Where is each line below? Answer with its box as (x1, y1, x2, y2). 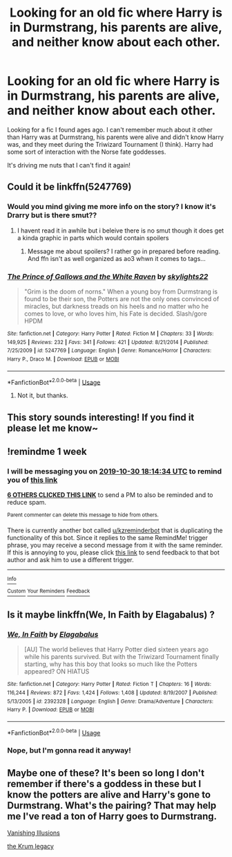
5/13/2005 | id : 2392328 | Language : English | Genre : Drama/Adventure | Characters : (7, 698, 214, 705)
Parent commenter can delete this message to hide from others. (7, 512, 159, 518)
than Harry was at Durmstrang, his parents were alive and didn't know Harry (7, 133, 224, 141)
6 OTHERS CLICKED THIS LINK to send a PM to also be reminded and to (7, 491, 213, 499)
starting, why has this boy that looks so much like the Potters (23, 660, 198, 669)
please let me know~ (7, 422, 99, 434)
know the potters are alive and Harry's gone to (7, 788, 211, 800)
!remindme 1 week (7, 445, 88, 458)
